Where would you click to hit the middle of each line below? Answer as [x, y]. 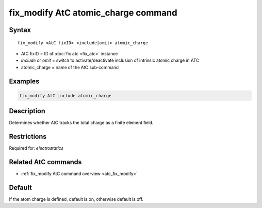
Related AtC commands [45, 162]
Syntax [20, 30]
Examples [24, 81]
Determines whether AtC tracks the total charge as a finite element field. [81, 123]
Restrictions [28, 137]
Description [27, 111]
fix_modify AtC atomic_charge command [93, 13]
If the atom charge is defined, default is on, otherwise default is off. [76, 199]
